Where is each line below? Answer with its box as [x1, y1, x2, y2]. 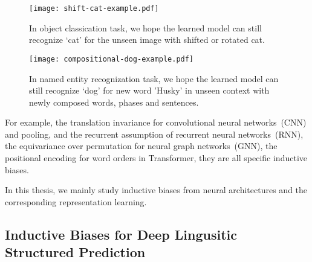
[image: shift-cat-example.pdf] [29, 4, 159, 13]
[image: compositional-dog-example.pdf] [29, 54, 194, 63]
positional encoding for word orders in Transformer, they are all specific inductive [5, 152, 307, 164]
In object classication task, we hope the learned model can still [29, 21, 262, 34]
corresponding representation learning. [5, 195, 147, 208]
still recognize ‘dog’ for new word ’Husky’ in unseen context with [29, 84, 270, 97]
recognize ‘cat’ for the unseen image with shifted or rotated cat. [29, 33, 265, 46]
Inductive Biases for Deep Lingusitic [5, 225, 237, 243]
